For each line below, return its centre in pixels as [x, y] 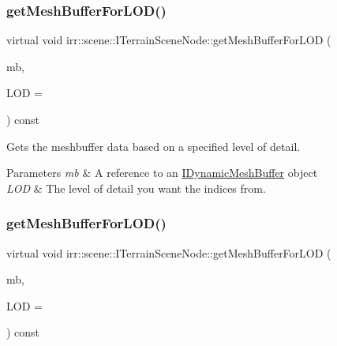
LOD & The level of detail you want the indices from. [136, 188]
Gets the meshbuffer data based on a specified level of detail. [154, 146]
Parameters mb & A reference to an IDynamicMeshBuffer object [162, 173]
